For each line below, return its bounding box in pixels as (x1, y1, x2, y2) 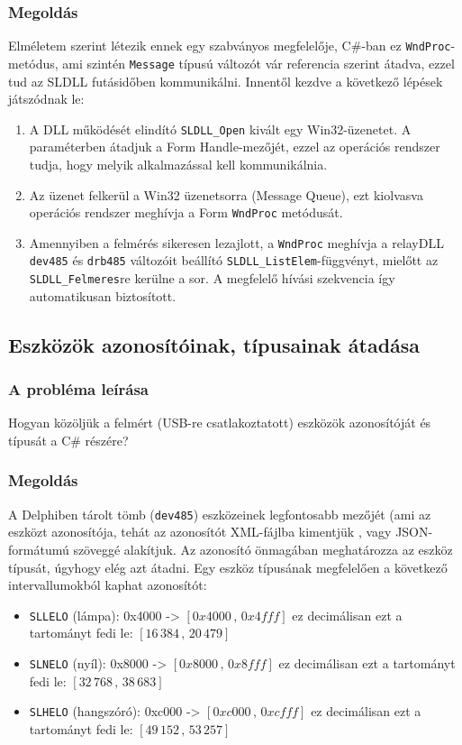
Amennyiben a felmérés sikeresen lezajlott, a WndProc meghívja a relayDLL (29, 233, 444, 252)
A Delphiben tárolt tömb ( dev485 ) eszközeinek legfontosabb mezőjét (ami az (8, 504, 431, 523)
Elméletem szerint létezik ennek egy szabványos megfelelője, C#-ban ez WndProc (8, 36, 451, 55)
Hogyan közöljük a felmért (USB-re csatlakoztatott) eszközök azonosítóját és (8, 413, 431, 432)
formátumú (8, 540, 69, 559)
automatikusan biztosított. (29, 286, 177, 305)
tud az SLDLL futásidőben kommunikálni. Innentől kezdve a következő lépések (8, 71, 443, 90)
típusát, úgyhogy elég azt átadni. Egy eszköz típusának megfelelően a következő (8, 557, 448, 576)
